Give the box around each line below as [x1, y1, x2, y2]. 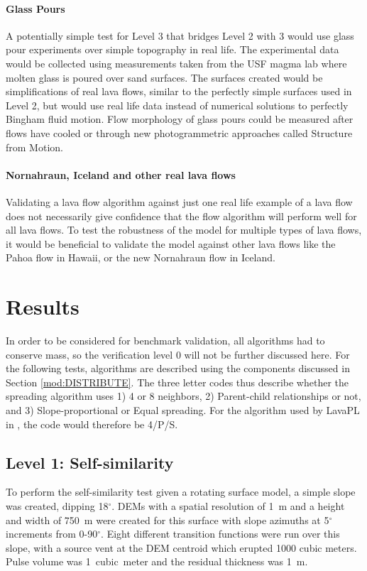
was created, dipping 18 [6, 498, 109, 513]
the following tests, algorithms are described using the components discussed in [6, 361, 350, 376]
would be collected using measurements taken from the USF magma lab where [6, 55, 347, 70]
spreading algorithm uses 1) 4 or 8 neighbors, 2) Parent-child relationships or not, [6, 388, 361, 403]
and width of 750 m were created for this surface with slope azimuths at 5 [6, 512, 329, 527]
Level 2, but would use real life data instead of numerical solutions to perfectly [6, 97, 349, 112]
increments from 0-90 [6, 526, 98, 541]
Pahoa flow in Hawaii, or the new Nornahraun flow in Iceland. [6, 250, 275, 265]
